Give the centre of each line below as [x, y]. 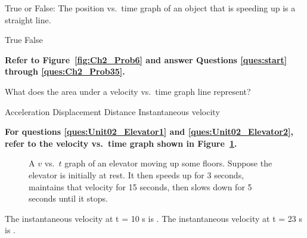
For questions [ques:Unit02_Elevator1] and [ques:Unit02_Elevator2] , [149, 132]
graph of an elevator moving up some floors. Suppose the [168, 163]
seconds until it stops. [68, 198]
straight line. [28, 19]
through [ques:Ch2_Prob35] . [65, 71]
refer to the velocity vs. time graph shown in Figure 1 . [121, 143]
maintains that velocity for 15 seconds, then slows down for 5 [140, 186]
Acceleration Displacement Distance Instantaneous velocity [112, 111]
